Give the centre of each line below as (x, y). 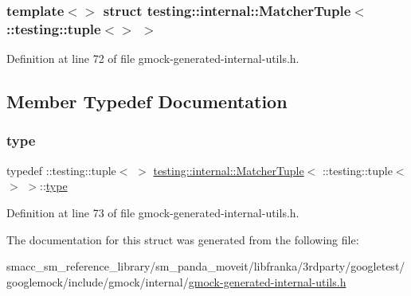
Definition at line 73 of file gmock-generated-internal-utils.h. (153, 212)
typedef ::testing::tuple (61, 170)
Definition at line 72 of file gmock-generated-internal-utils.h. (153, 58)
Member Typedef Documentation (147, 101)
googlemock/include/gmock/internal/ (98, 281)
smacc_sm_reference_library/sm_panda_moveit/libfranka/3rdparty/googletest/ (206, 266)
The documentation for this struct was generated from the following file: (183, 239)
